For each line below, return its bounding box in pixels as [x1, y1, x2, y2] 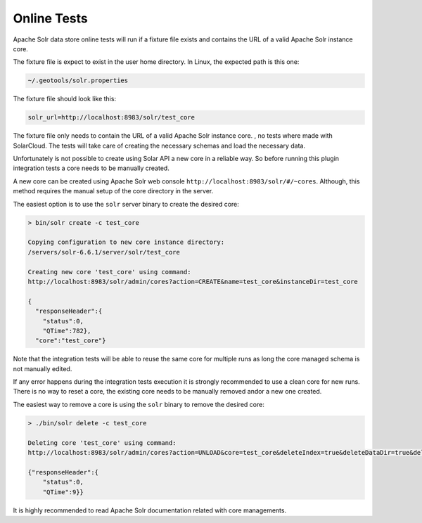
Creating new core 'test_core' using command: [27, 268, 191, 276]
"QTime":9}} [42, 488, 84, 496]
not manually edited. [13, 364, 72, 373]
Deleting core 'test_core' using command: [27, 439, 177, 446]
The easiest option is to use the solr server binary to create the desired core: [13, 200, 239, 208]
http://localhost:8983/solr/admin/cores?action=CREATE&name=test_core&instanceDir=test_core [27, 278, 358, 285]
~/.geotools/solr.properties [27, 77, 129, 84]
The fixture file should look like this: [13, 95, 116, 103]
